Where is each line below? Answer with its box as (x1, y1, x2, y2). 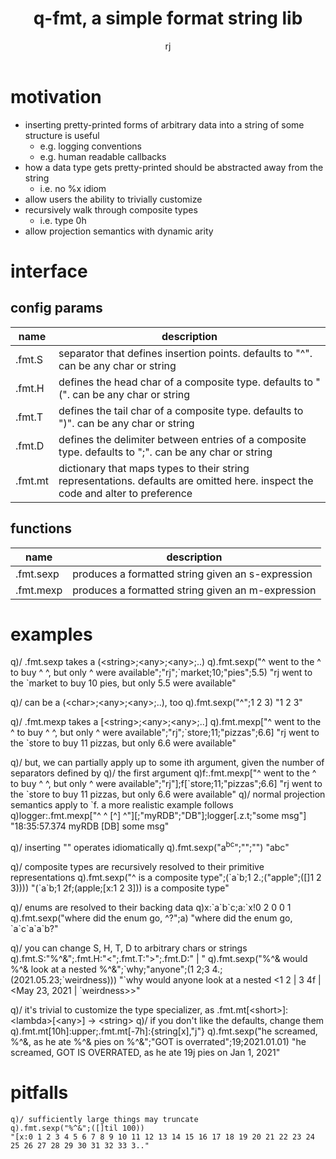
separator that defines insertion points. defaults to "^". (58, 346, 313, 360)
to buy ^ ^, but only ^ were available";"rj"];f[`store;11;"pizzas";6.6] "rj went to (10, 778, 323, 790)
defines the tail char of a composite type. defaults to (58, 403, 304, 417)
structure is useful (24, 129, 100, 141)
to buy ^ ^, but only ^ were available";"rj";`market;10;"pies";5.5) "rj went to (10, 667, 313, 679)
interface (10, 260, 88, 282)
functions (10, 520, 72, 537)
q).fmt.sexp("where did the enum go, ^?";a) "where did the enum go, (10, 912, 293, 924)
